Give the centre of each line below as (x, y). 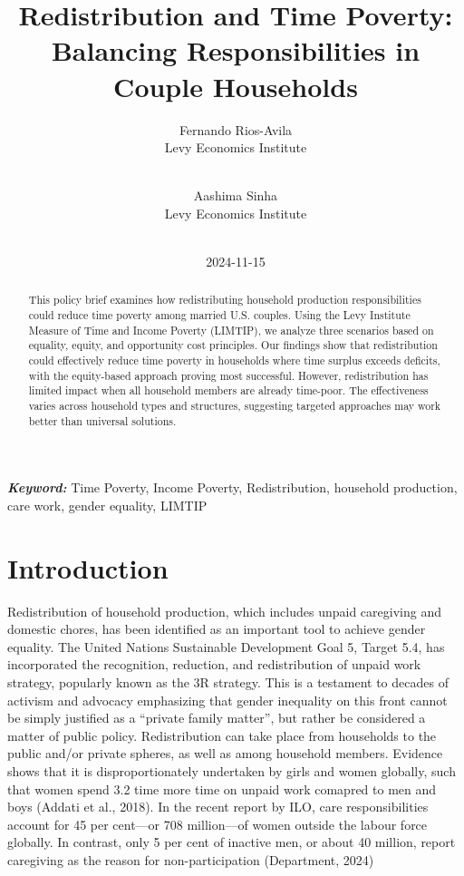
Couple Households (236, 86)
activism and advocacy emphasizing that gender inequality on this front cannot (227, 700)
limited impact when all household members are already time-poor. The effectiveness (228, 390)
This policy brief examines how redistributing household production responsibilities (225, 300)
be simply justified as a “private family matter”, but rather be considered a (217, 718)
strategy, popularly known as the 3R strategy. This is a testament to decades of (228, 682)
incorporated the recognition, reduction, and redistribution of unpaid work (214, 664)
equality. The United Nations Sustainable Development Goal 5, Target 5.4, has (226, 646)
